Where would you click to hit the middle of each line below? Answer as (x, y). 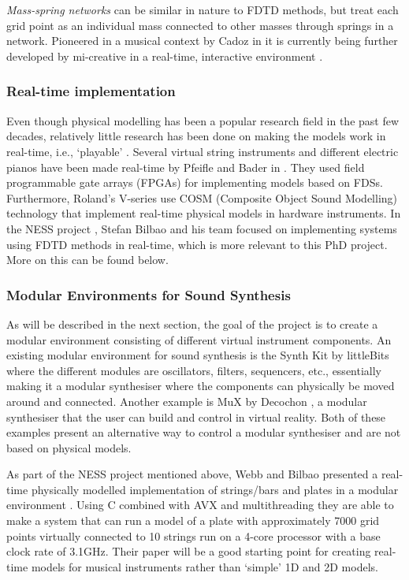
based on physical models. (69, 447)
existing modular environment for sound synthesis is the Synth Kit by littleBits (198, 355)
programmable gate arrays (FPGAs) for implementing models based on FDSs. (195, 182)
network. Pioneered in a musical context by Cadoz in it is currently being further (202, 41)
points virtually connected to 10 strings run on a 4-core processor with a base (193, 535)
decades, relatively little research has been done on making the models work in (196, 136)
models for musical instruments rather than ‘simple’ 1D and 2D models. (204, 566)
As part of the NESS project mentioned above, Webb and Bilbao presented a (192, 474)
